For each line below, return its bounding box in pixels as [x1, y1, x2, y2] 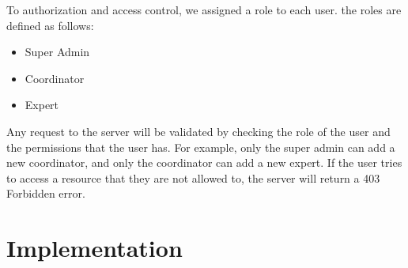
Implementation [6, 232, 183, 264]
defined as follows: [6, 17, 94, 33]
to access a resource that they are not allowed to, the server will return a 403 [6, 169, 380, 186]
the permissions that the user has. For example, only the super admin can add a [6, 138, 395, 155]
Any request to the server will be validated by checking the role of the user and [6, 123, 391, 139]
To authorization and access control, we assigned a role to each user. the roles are [6, 2, 402, 17]
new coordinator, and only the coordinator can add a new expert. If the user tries [6, 154, 402, 171]
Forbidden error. [6, 185, 85, 202]
